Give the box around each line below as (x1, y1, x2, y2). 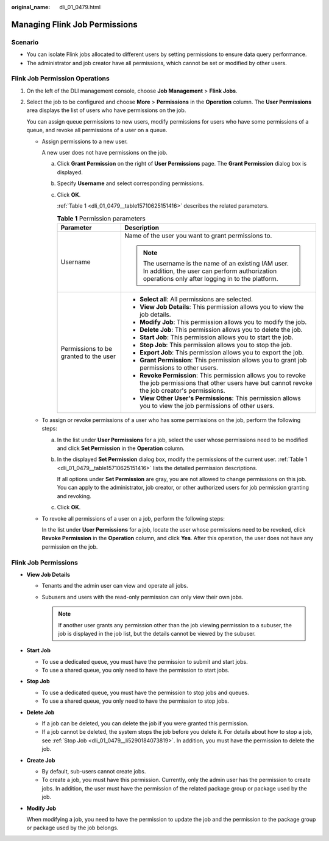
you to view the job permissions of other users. (139, 401, 275, 410)
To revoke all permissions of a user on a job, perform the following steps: (41, 515, 225, 522)
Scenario (11, 38, 39, 46)
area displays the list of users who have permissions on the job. (26, 107, 186, 114)
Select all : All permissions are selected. (139, 295, 253, 303)
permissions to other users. (139, 363, 219, 371)
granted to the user (60, 352, 116, 361)
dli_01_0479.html (59, 4, 101, 10)
